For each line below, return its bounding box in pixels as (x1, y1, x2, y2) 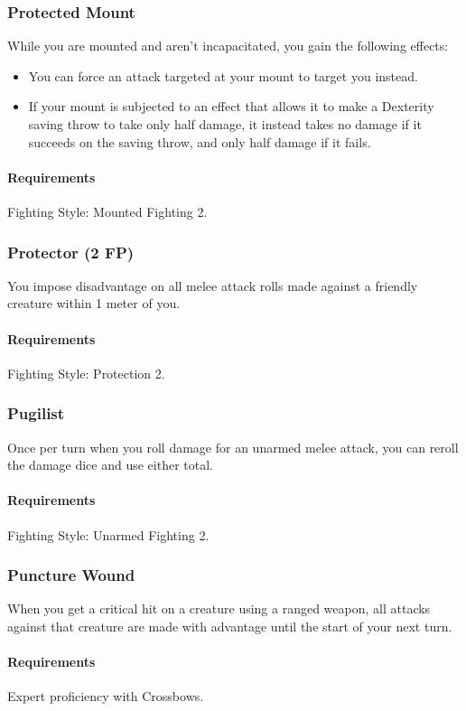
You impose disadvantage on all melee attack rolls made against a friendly (7, 276, 418, 295)
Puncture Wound (7, 564, 135, 586)
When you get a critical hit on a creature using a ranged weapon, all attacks (7, 599, 431, 618)
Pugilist (7, 402, 65, 425)
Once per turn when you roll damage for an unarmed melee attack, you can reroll (7, 437, 459, 456)
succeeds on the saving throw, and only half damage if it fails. (28, 132, 371, 151)
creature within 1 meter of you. (7, 294, 181, 313)
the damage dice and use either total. (7, 455, 213, 474)
